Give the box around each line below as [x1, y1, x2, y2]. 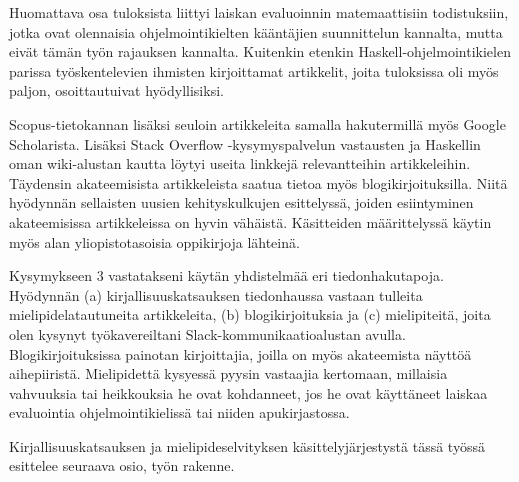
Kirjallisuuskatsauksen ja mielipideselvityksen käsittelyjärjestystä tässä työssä [9, 435, 485, 456]
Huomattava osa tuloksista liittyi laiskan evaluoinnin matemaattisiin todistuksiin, [9, 2, 509, 22]
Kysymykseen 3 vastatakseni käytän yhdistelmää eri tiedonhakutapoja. [9, 265, 444, 286]
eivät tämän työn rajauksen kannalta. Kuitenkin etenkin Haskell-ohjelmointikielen [9, 41, 511, 62]
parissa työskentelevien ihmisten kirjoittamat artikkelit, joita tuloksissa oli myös [9, 60, 499, 81]
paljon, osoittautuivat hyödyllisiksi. [9, 80, 224, 101]
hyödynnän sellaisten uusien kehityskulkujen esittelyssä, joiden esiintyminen [9, 192, 474, 213]
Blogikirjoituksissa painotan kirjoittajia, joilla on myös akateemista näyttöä [9, 343, 472, 364]
